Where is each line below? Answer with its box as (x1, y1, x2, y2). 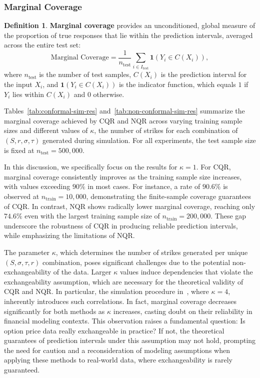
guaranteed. (4, 364, 40, 375)
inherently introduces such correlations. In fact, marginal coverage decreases (4, 295, 236, 306)
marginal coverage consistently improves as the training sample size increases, (4, 171, 242, 181)
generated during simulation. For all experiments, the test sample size (42, 135, 256, 145)
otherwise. (93, 88, 124, 99)
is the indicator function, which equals (118, 79, 236, 89)
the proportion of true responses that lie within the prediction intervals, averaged (4, 29, 253, 40)
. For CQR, (196, 161, 231, 172)
